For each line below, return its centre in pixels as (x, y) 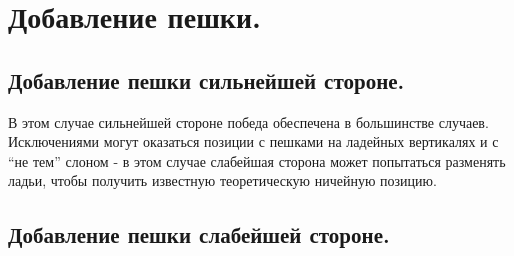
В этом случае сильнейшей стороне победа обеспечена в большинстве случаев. (248, 121)
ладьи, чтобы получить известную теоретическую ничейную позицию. (222, 180)
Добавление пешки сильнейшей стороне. (206, 79)
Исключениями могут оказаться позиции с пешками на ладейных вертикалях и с (253, 141)
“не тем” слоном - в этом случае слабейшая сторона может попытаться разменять (257, 160)
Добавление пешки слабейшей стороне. (199, 234)
